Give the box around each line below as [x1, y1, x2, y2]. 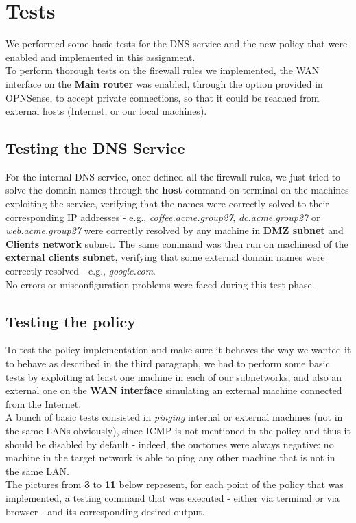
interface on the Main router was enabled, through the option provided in [5, 76, 323, 91]
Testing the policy [5, 310, 136, 332]
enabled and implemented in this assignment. [5, 49, 195, 64]
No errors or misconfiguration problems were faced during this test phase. [5, 277, 315, 291]
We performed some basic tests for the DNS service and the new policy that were [5, 36, 348, 51]
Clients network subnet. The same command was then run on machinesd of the [5, 236, 348, 251]
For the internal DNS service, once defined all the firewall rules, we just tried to [5, 169, 341, 183]
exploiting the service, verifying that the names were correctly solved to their [5, 196, 329, 211]
